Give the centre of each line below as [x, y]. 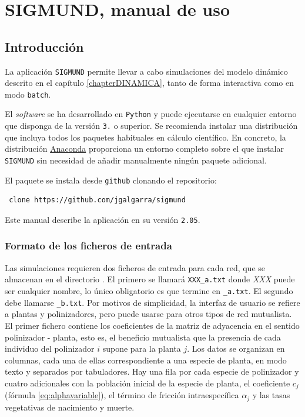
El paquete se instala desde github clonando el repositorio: [111, 180]
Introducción [44, 46]
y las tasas [271, 395]
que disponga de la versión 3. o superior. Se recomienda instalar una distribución [151, 126]
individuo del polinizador [50, 348]
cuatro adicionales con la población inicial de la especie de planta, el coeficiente [148, 383]
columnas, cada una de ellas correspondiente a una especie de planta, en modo [146, 360]
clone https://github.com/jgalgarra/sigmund [97, 200]
